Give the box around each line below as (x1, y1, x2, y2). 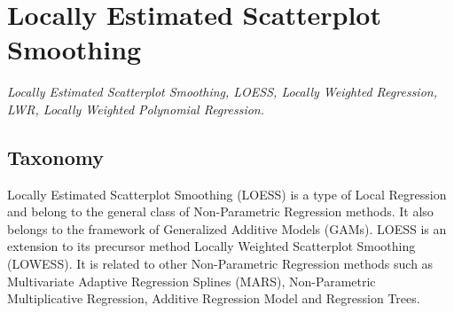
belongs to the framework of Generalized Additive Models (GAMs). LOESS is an (7, 219, 447, 238)
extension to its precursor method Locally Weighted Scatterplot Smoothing (7, 237, 416, 255)
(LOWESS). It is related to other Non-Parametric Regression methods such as (7, 254, 434, 273)
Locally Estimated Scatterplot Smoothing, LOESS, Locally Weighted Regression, (7, 82, 437, 101)
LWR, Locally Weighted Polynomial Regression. (7, 99, 264, 118)
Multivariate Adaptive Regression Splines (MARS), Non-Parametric (7, 271, 376, 290)
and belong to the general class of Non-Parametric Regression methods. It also (7, 202, 434, 221)
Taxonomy (7, 143, 105, 170)
